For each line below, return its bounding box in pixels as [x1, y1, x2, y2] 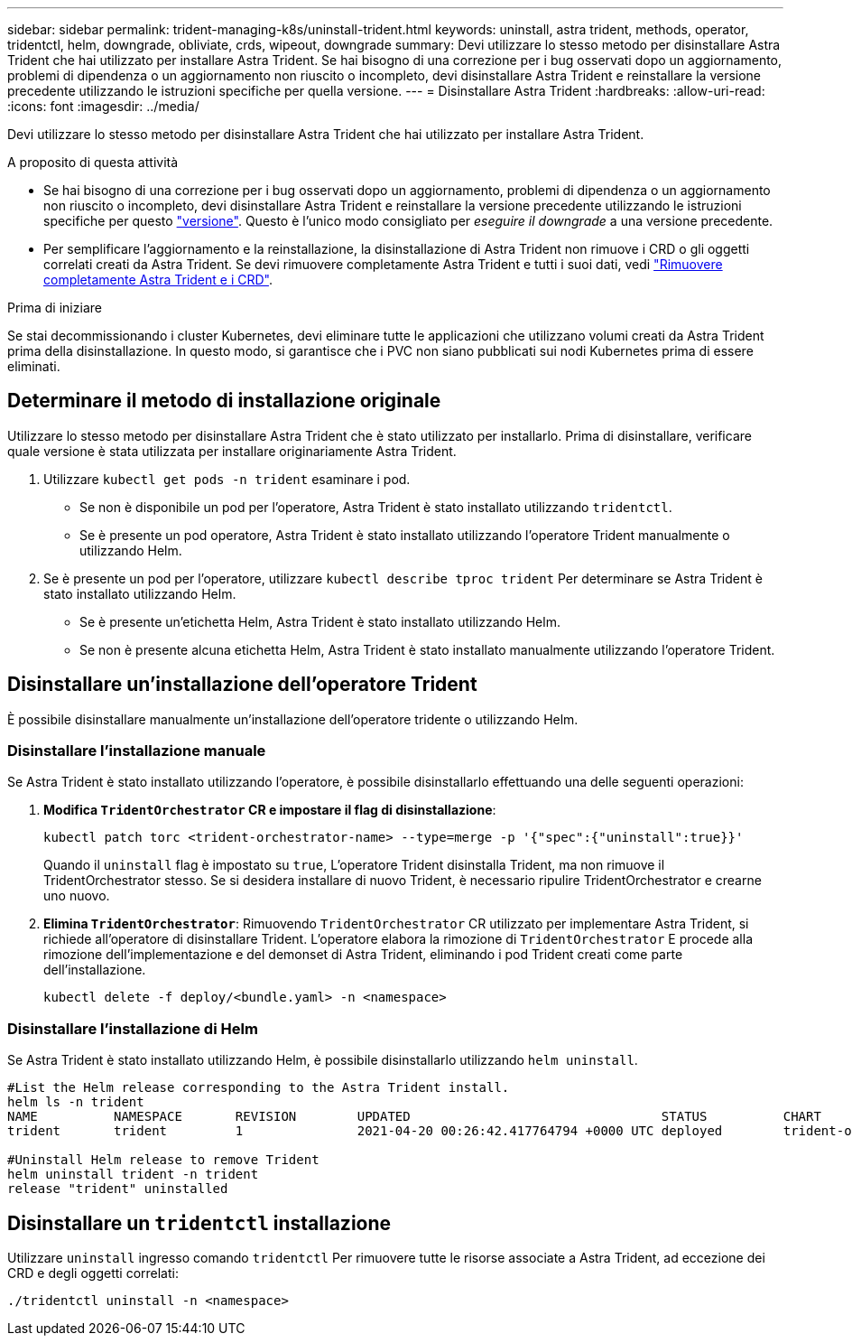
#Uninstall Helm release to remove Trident [7, 1152, 319, 1168]
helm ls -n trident [7, 1095, 144, 1110]
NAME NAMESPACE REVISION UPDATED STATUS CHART [7, 1109, 821, 1124]
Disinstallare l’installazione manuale [7, 741, 266, 760]
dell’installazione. [43, 962, 146, 978]
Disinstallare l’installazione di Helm [7, 1019, 258, 1038]
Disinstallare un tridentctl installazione [7, 1211, 392, 1235]
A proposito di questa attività [7, 154, 179, 170]
